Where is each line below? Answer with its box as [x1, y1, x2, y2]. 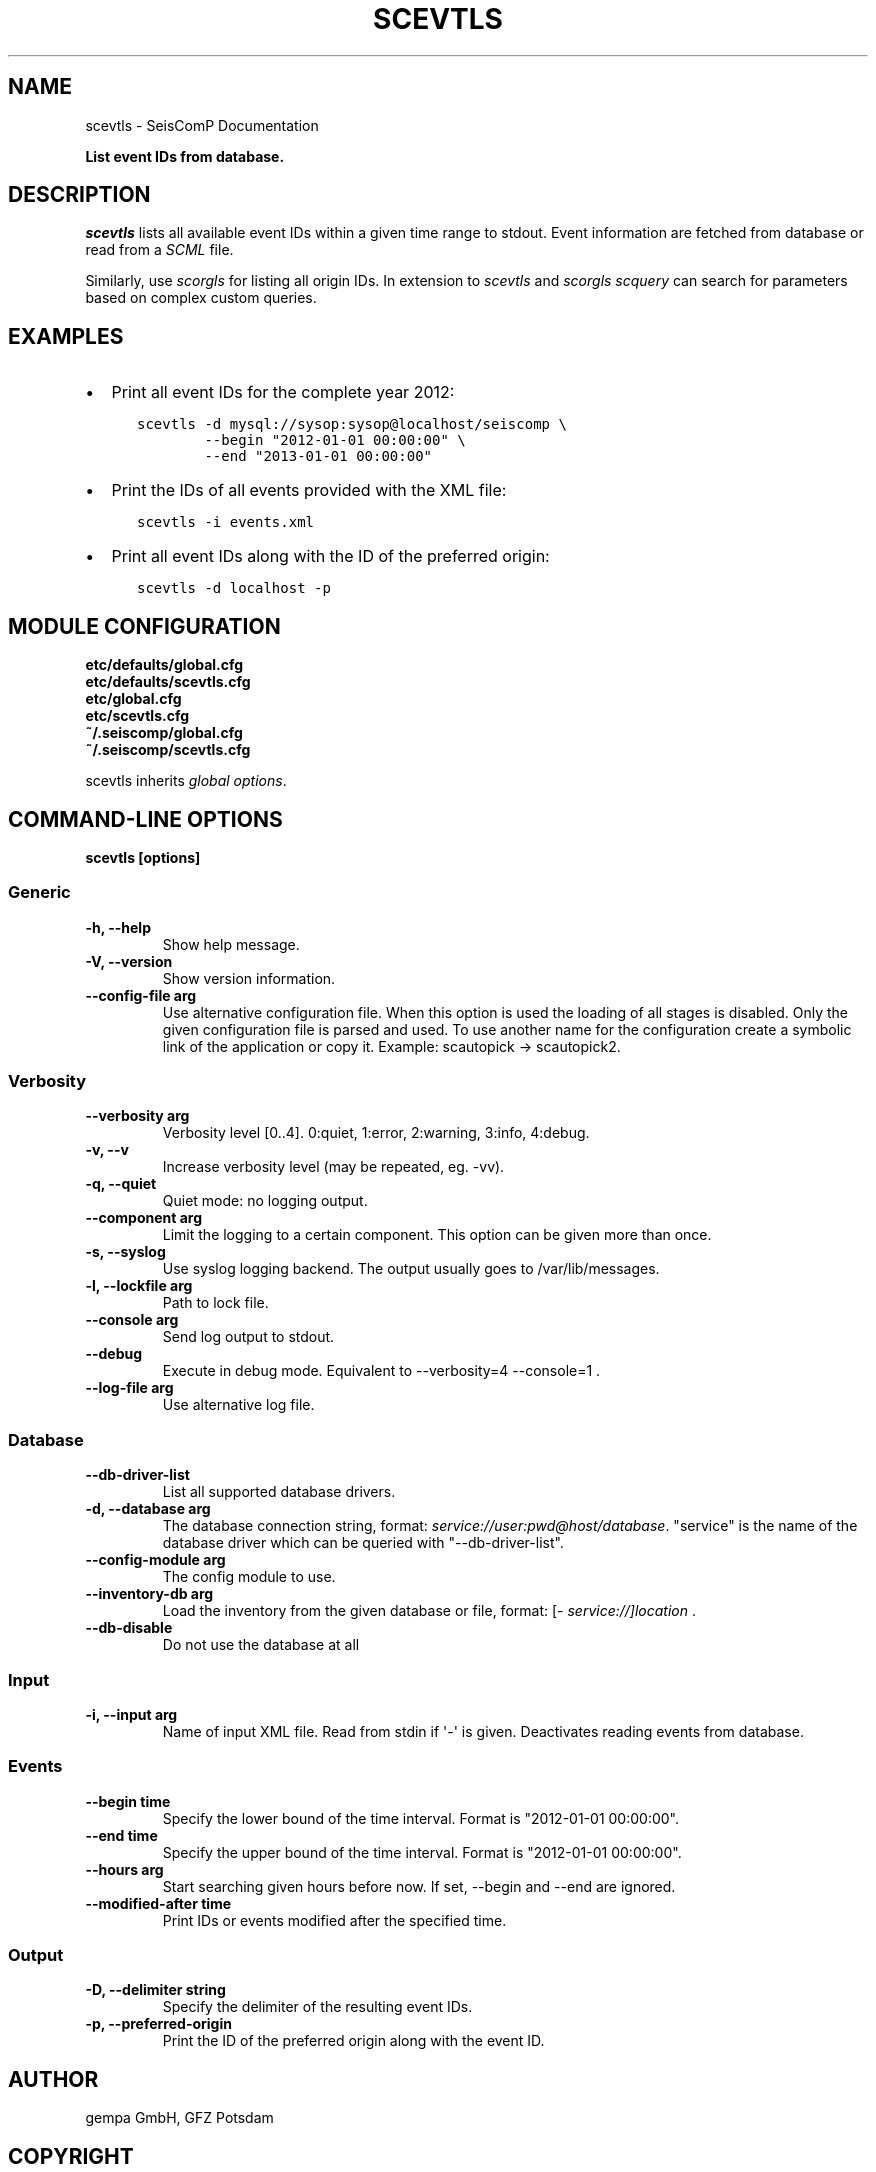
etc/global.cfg [85, 690, 182, 708]
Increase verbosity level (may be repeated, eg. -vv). [162, 1158, 505, 1176]
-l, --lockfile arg [85, 1277, 193, 1295]
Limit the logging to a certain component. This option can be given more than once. [162, 1226, 712, 1244]
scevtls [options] [85, 848, 201, 866]
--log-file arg [85, 1379, 174, 1397]
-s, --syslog [85, 1243, 166, 1261]
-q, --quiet [85, 1175, 157, 1193]
